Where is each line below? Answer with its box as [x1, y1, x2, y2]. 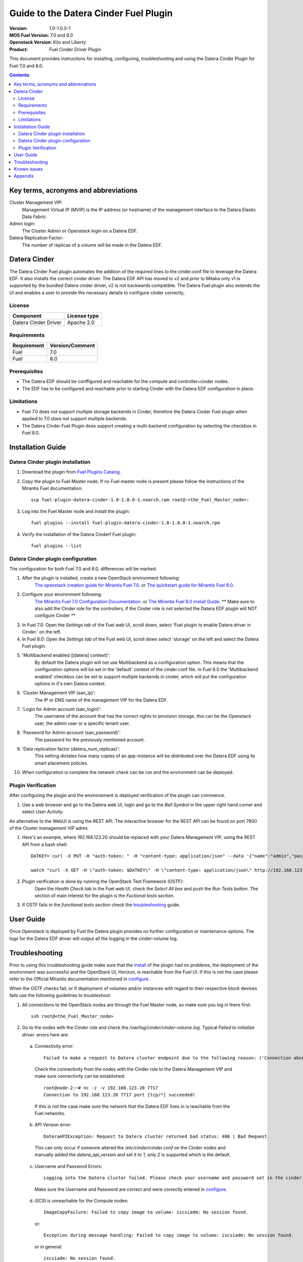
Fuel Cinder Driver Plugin [49, 46, 102, 52]
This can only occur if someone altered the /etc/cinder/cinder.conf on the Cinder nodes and [34, 1145, 226, 1151]
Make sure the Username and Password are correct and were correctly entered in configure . [34, 1186, 227, 1192]
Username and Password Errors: [34, 1163, 103, 1169]
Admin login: [9, 221, 36, 227]
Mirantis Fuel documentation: [22, 485, 83, 491]
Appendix [14, 173, 34, 179]
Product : [9, 46, 28, 52]
